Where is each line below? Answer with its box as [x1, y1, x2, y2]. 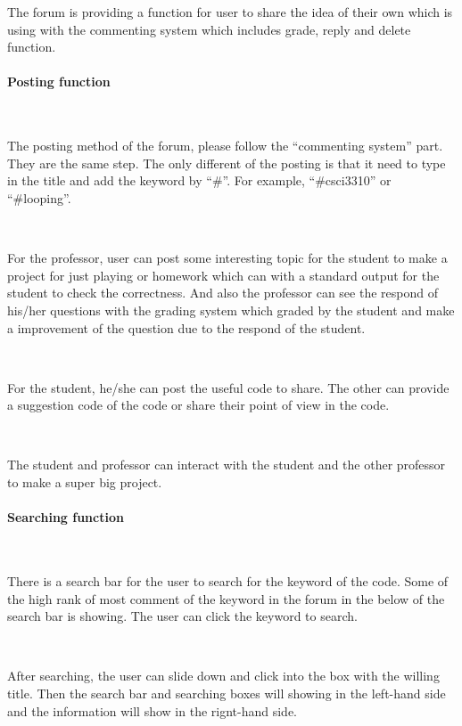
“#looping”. [7, 188, 71, 207]
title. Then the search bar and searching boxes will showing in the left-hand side [7, 684, 446, 703]
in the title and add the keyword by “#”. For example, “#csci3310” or [7, 171, 392, 190]
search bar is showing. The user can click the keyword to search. [7, 607, 358, 625]
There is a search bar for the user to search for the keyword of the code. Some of [7, 572, 449, 591]
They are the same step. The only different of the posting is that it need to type [7, 153, 446, 172]
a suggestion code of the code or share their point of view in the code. [7, 396, 390, 414]
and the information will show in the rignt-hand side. [7, 701, 297, 720]
